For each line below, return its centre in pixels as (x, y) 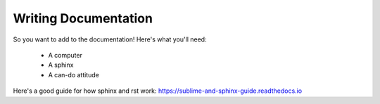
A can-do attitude (74, 74)
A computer (65, 55)
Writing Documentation (83, 18)
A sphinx (61, 65)
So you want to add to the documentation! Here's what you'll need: (110, 39)
